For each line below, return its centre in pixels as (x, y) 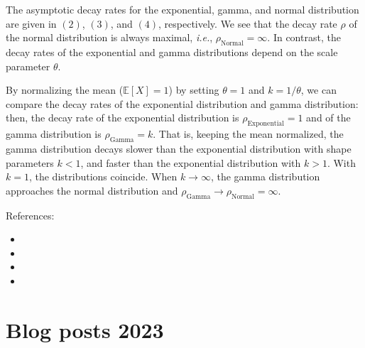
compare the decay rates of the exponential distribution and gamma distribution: (182, 103)
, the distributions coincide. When (103, 176)
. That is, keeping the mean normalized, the (248, 134)
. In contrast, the (304, 37)
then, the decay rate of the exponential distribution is (122, 118)
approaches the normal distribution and (92, 190)
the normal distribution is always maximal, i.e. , (109, 37)
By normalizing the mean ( (65, 90)
